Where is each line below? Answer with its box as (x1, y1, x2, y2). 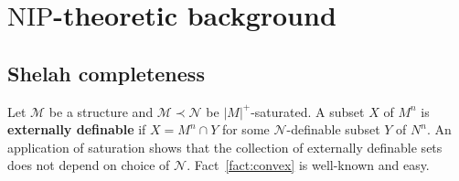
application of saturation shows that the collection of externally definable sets (7, 137, 443, 156)
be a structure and (48, 101, 154, 121)
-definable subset (286, 120, 380, 139)
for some (221, 120, 270, 139)
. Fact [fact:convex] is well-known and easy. (187, 155, 430, 175)
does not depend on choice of (7, 155, 170, 175)
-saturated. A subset (251, 101, 365, 121)
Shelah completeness (7, 59, 205, 87)
